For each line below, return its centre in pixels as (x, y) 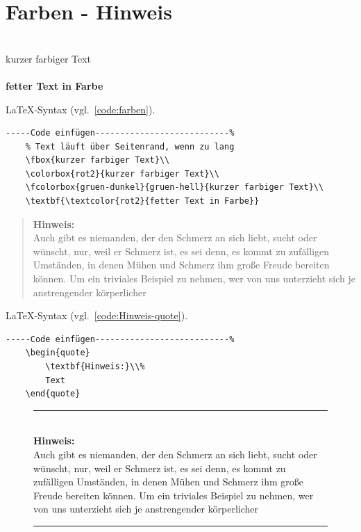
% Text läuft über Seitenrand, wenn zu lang (130, 146)
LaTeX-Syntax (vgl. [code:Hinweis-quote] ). (97, 315)
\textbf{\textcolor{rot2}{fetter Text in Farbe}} (142, 201)
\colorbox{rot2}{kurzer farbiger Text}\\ (122, 174)
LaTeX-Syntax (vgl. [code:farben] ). (81, 109)
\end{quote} (53, 394)
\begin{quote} (58, 353)
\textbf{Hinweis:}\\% (95, 366)
